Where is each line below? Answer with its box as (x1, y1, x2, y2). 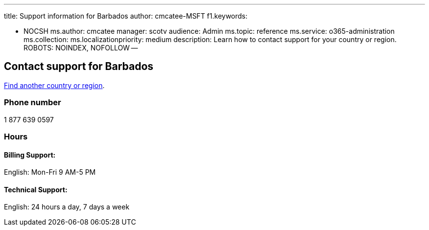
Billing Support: (4, 150, 56, 159)
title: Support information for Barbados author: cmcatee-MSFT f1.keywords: (4, 12, 248, 20)
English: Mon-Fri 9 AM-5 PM (4, 168, 96, 177)
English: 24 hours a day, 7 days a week (4, 203, 130, 211)
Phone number (4, 97, 61, 108)
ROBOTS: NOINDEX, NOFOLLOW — (24, 44, 138, 52)
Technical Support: (4, 185, 68, 194)
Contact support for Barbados (4, 60, 154, 73)
